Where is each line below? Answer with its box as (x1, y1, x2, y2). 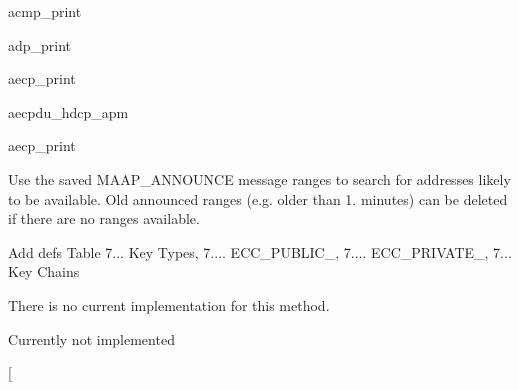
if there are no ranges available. (8, 208, 200, 229)
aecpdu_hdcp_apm (8, 101, 129, 122)
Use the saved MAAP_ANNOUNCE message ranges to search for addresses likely (8, 168, 511, 189)
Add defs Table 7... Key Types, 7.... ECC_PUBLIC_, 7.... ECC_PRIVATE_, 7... (8, 241, 512, 262)
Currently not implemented (8, 328, 175, 349)
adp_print (8, 34, 72, 55)
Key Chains (8, 261, 80, 282)
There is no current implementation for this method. (8, 294, 330, 315)
